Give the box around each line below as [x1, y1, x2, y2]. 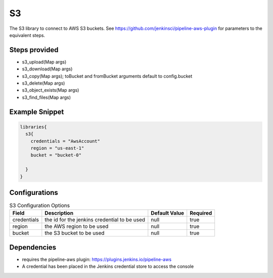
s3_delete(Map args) [22, 80, 65, 86]
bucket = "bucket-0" [30, 152, 82, 158]
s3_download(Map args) [22, 66, 73, 72]
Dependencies [9, 243, 57, 252]
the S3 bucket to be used [44, 229, 105, 236]
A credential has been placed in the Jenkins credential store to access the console [22, 263, 194, 269]
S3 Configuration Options [9, 202, 70, 209]
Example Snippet [9, 107, 64, 116]
